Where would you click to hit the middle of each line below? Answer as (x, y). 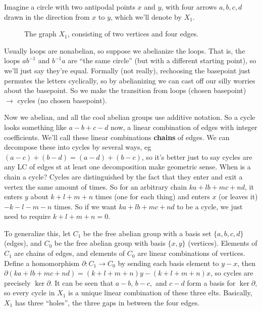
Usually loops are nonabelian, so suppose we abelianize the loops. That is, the (125, 50)
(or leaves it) (238, 196)
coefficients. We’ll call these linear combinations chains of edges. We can (117, 137)
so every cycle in (30, 293)
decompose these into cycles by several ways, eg (78, 147)
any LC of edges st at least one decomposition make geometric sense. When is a (127, 167)
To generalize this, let (37, 233)
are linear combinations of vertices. (191, 253)
